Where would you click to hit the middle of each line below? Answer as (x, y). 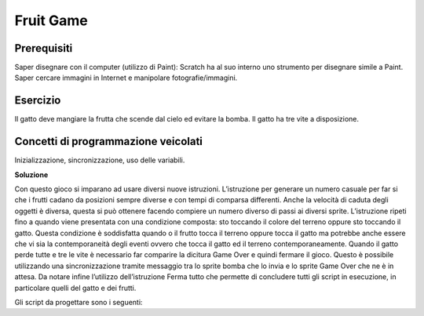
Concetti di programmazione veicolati (109, 142)
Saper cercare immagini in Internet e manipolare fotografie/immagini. (126, 78)
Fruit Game (51, 20)
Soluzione (31, 174)
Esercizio (38, 101)
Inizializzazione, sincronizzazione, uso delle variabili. (100, 160)
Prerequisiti (44, 48)
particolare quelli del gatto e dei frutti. (75, 288)
